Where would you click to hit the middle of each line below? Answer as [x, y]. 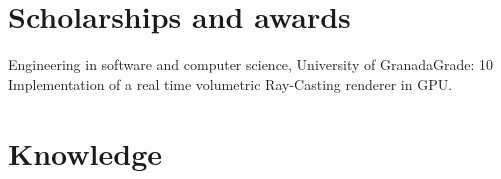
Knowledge [85, 152]
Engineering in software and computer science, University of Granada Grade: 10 [251, 64]
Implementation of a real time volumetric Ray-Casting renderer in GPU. [230, 83]
